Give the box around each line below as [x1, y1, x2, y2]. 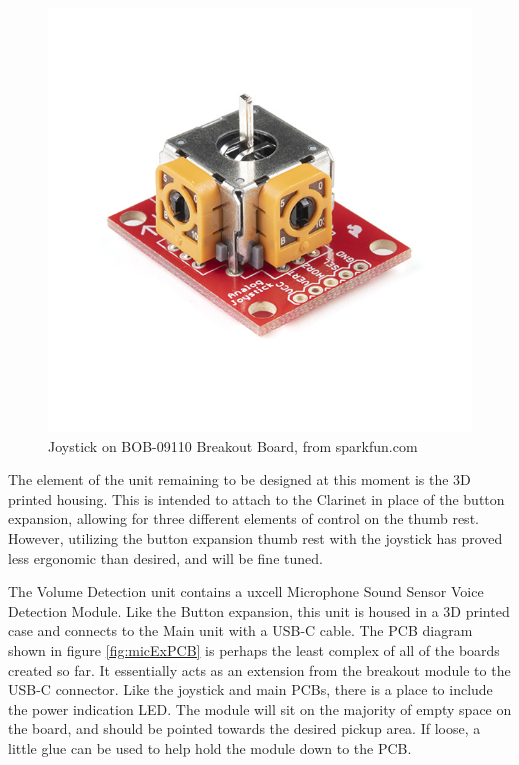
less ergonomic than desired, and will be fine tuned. [8, 547, 323, 568]
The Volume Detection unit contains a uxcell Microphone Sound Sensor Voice [8, 581, 484, 602]
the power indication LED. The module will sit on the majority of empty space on [8, 698, 512, 719]
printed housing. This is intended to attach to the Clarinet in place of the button [8, 488, 505, 509]
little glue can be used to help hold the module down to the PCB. [8, 737, 412, 758]
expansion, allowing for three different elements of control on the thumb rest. [8, 508, 479, 529]
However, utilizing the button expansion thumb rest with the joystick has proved [8, 527, 503, 548]
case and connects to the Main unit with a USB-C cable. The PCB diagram [8, 620, 473, 641]
